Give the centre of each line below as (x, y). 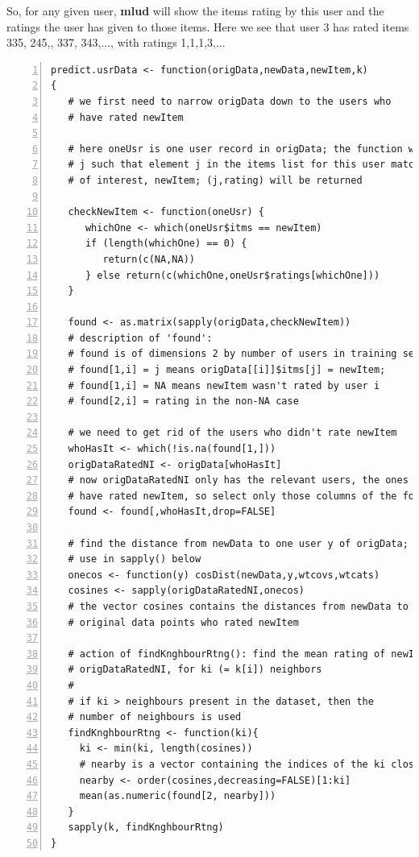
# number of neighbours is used (155, 717)
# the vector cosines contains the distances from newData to (238, 606)
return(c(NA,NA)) (149, 259)
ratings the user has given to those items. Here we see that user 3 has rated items (208, 26)
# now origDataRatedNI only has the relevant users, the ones (238, 480)
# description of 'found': (140, 338)
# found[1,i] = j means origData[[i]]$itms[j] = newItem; (227, 370)
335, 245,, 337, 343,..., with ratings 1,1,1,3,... (116, 42)
